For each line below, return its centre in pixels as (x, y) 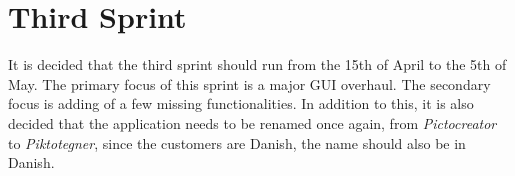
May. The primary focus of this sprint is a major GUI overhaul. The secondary (249, 83)
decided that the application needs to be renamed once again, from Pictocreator (252, 122)
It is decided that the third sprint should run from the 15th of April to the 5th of (257, 64)
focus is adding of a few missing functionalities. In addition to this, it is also (241, 103)
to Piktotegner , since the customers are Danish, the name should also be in (237, 142)
